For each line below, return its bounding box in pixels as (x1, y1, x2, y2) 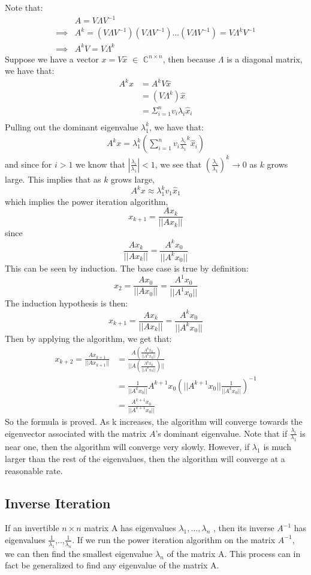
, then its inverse (213, 522, 274, 534)
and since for (5, 157, 52, 170)
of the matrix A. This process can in (167, 547, 301, 559)
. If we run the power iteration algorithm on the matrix (72, 533, 276, 546)
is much (263, 440, 292, 453)
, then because (162, 52, 216, 65)
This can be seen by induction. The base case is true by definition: (5, 261, 249, 274)
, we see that (155, 157, 202, 170)
